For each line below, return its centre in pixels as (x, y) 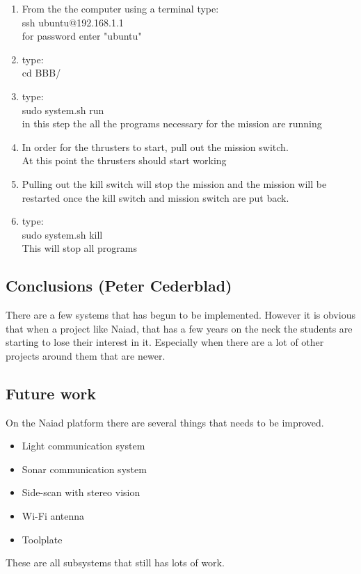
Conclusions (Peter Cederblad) (119, 286)
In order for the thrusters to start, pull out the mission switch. (155, 146)
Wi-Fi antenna (53, 516)
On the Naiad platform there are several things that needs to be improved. (165, 422)
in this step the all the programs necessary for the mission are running (172, 123)
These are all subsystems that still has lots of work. (115, 563)
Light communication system (83, 446)
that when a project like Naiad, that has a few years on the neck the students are (179, 328)
